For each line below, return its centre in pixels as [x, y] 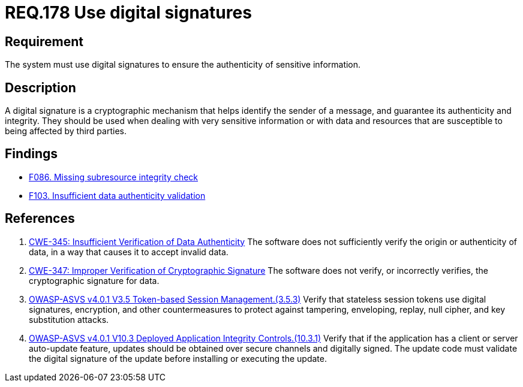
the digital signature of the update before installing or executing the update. [178, 358]
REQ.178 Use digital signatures [128, 13]
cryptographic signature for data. [94, 280]
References [40, 219]
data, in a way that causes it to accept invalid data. [129, 252]
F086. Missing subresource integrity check [114, 177]
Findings [31, 154]
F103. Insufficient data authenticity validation [117, 195]
